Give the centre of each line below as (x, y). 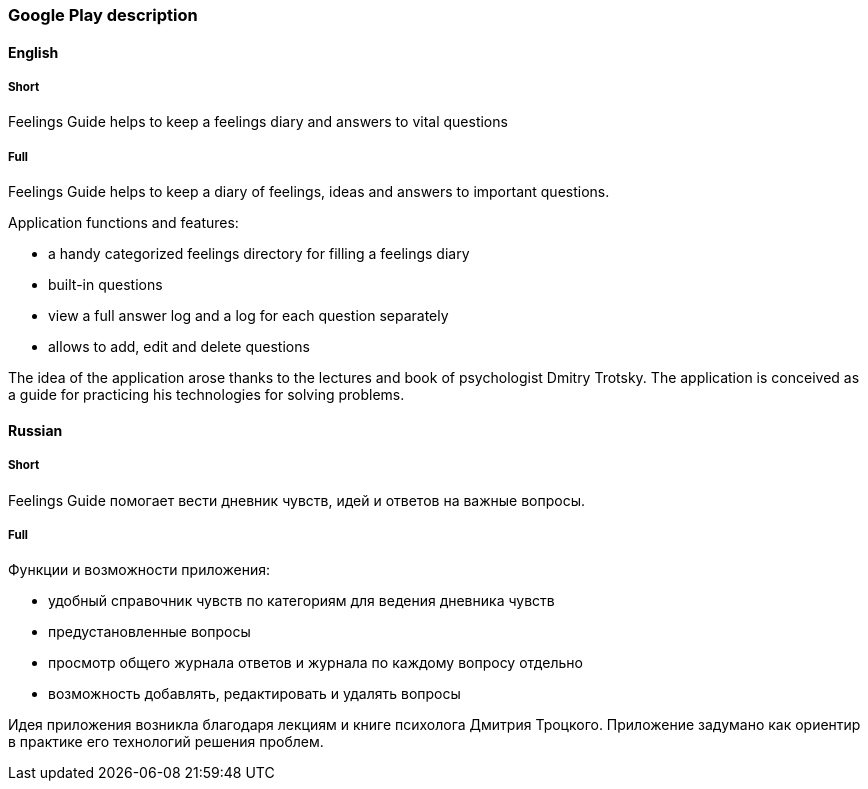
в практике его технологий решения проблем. (166, 742)
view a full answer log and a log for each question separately (248, 316)
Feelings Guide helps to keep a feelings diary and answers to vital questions (258, 122)
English (33, 52)
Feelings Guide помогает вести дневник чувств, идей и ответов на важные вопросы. (297, 500)
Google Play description (103, 15)
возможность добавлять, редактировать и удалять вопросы (254, 694)
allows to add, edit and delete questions (179, 347)
